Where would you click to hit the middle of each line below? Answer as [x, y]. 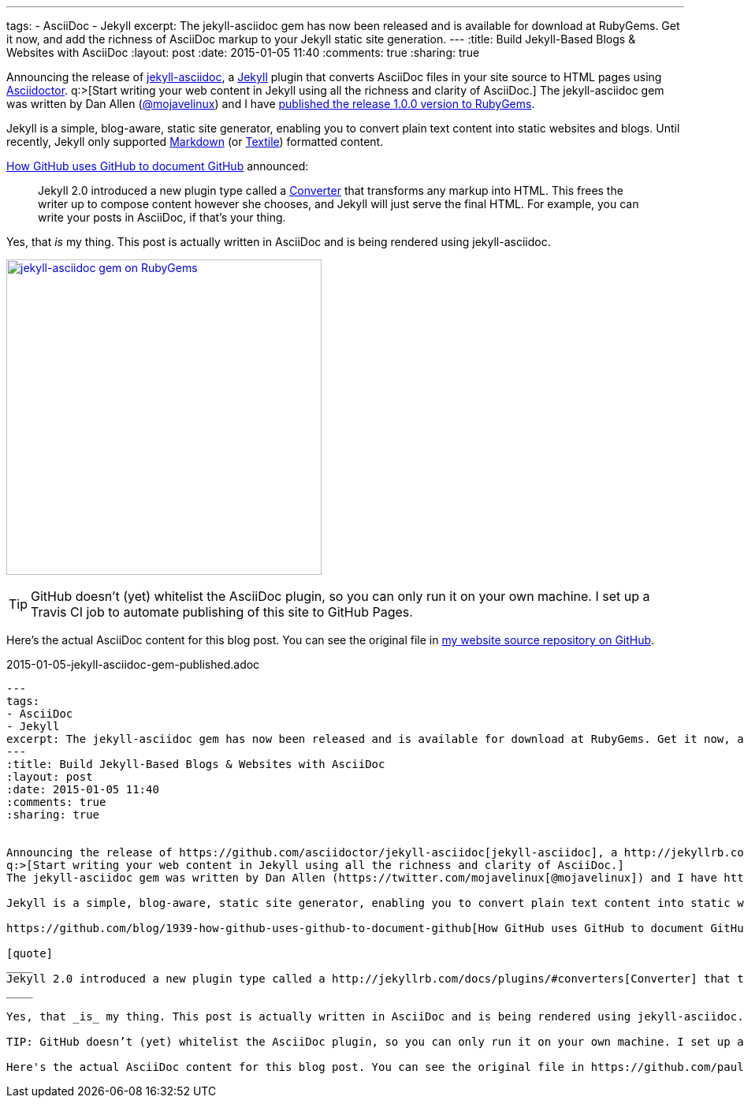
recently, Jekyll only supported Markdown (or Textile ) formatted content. [195, 142]
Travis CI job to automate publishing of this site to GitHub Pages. [222, 612]
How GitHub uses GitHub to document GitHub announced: [158, 166]
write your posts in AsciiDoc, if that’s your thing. [162, 217]
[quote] [30, 953]
